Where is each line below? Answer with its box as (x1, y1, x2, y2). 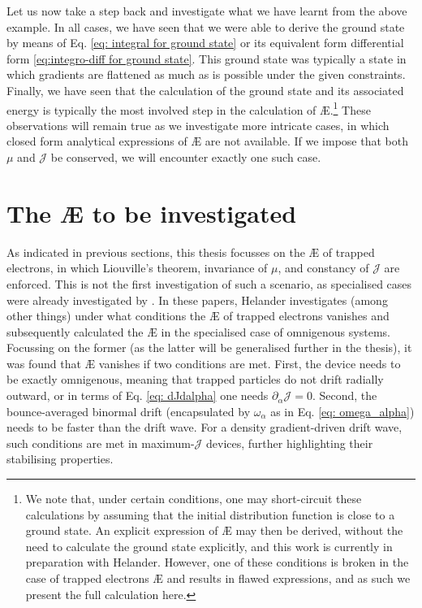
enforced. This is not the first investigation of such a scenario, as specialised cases (6, 275, 412, 292)
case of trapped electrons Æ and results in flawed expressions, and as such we (25, 570, 411, 586)
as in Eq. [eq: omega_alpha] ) (270, 402, 415, 419)
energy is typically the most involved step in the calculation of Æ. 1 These (6, 98, 371, 118)
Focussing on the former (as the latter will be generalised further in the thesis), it (6, 339, 412, 356)
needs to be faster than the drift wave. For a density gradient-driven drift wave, (6, 419, 403, 436)
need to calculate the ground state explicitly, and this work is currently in (25, 537, 393, 554)
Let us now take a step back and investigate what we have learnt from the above (6, 2, 407, 19)
